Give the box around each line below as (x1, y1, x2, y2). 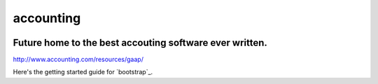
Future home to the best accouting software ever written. (13, 37, 267, 49)
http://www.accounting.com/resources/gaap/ (13, 56, 143, 64)
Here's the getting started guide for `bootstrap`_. (13, 68, 153, 76)
